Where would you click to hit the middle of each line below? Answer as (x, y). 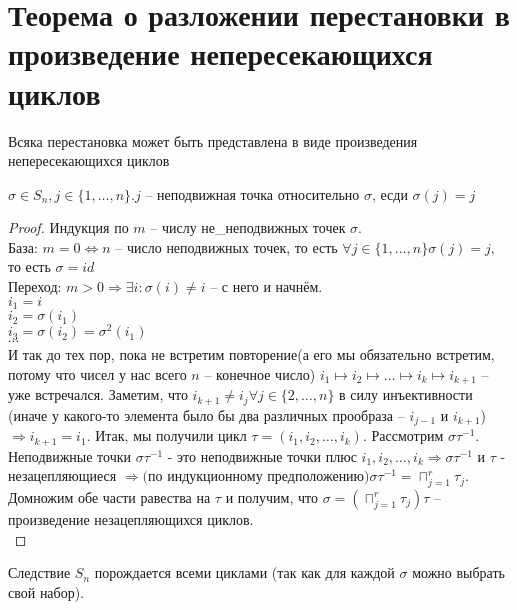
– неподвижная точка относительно (252, 193)
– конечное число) (260, 373)
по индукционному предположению (256, 475)
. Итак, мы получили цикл (166, 435)
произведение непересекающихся (220, 53)
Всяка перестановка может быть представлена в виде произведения (213, 140)
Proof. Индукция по (68, 227)
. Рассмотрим (403, 435)
